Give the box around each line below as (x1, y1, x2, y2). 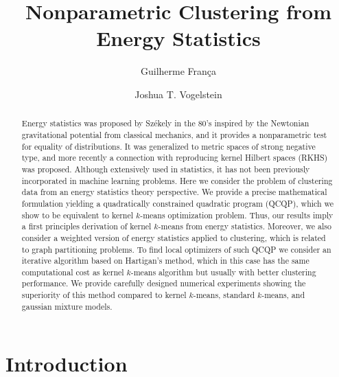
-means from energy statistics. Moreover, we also (158, 220, 331, 232)
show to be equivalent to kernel (21, 209, 134, 220)
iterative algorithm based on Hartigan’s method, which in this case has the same (21, 255, 309, 266)
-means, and (261, 289, 305, 301)
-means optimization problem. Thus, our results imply (140, 209, 334, 220)
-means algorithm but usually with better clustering (130, 266, 316, 277)
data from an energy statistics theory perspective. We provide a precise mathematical (21, 186, 327, 198)
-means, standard (193, 289, 255, 301)
